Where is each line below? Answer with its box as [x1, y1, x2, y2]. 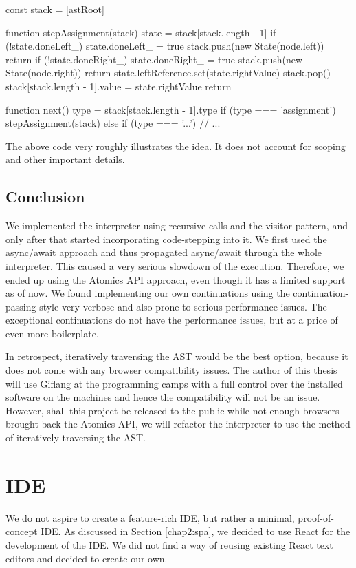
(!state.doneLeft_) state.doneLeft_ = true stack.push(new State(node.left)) [5, 39, 324, 53]
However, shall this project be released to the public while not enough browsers [5, 403, 340, 417]
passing [5, 299, 36, 313]
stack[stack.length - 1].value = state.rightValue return [5, 78, 232, 93]
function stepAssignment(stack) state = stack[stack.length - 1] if [5, 25, 276, 39]
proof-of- [298, 510, 334, 525]
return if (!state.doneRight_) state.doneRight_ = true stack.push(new [5, 52, 303, 66]
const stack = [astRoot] [5, 2, 104, 16]
